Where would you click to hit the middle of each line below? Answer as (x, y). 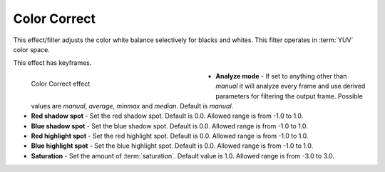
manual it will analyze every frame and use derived (291, 86)
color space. (31, 49)
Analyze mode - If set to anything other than (281, 76)
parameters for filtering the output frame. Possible (289, 96)
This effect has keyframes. (52, 63)
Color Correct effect (61, 84)
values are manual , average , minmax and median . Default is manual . (132, 106)
